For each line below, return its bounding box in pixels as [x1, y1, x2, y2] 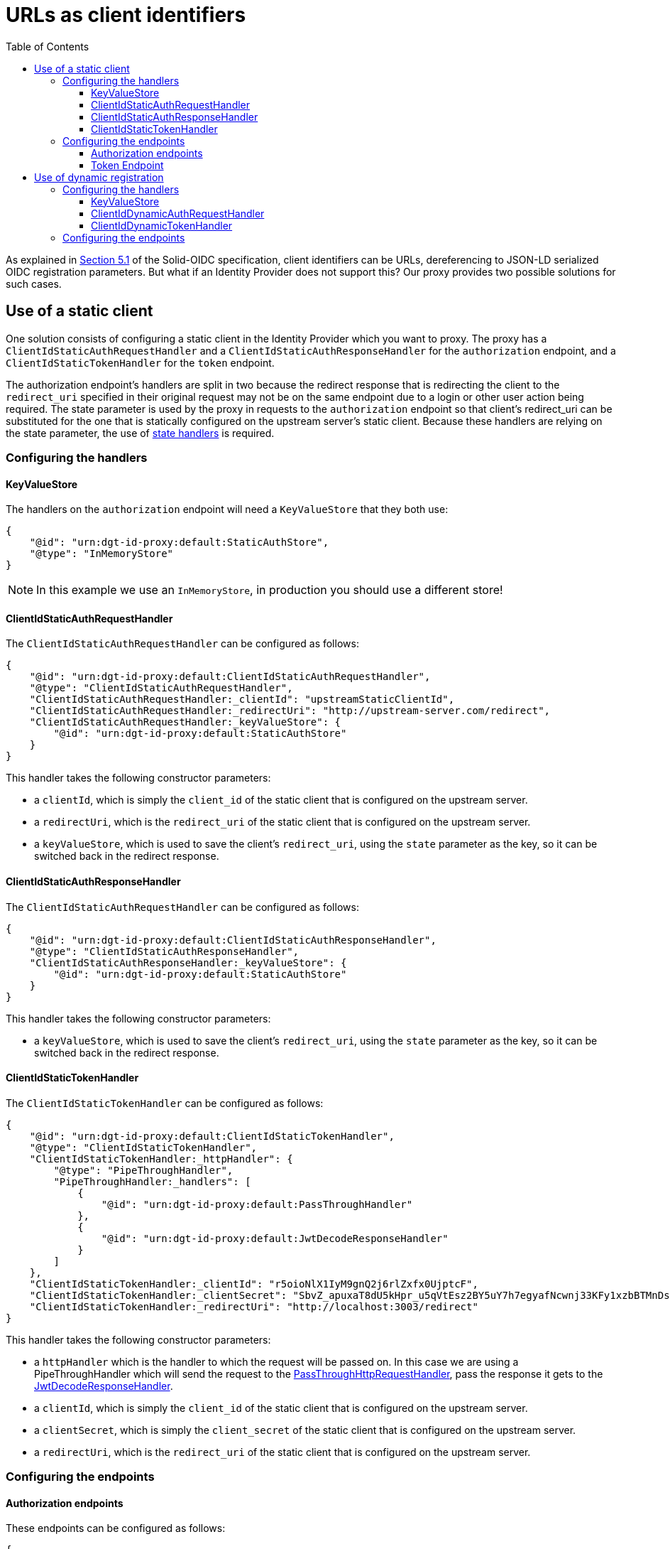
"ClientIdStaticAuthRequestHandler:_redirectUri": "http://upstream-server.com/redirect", [29, 705, 551, 717]
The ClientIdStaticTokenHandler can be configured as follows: [6, 1096, 324, 1109]
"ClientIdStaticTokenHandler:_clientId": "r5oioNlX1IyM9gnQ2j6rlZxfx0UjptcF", [29, 1278, 478, 1290]
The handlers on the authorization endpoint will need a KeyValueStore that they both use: [6, 503, 449, 516]
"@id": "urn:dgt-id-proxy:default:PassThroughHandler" [101, 1198, 413, 1210]
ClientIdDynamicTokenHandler [91, 219, 233, 232]
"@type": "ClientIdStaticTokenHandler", [29, 1141, 258, 1153]
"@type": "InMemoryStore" [29, 548, 174, 560]
